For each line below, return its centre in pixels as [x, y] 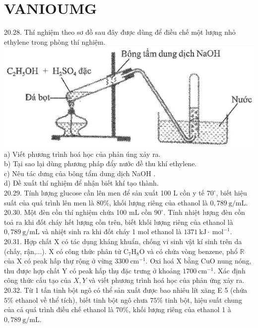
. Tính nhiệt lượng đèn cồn [204, 212]
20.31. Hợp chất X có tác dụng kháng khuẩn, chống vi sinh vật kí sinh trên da [123, 241]
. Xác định [229, 270]
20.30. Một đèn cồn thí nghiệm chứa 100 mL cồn [78, 212]
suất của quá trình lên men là [49, 202]
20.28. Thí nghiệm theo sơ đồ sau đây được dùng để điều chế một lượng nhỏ [120, 32]
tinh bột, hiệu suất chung [204, 299]
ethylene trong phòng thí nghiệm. [55, 41]
